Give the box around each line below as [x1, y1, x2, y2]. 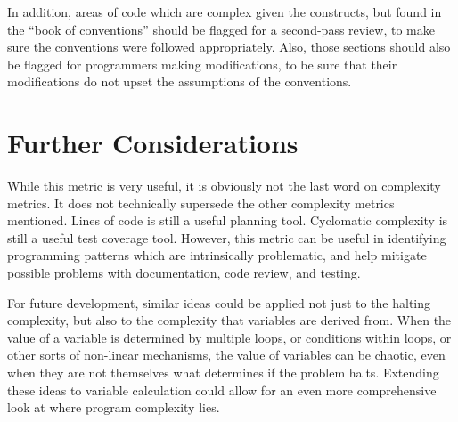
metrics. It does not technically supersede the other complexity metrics [7, 193, 395, 212]
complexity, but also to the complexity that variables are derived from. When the [7, 311, 452, 329]
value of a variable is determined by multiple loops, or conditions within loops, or [7, 328, 452, 346]
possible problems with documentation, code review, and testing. [7, 264, 361, 282]
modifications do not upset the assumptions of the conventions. [7, 72, 352, 91]
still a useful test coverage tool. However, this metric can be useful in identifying [7, 228, 446, 247]
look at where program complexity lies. [7, 398, 220, 417]
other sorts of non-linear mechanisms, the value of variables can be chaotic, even [7, 345, 446, 364]
